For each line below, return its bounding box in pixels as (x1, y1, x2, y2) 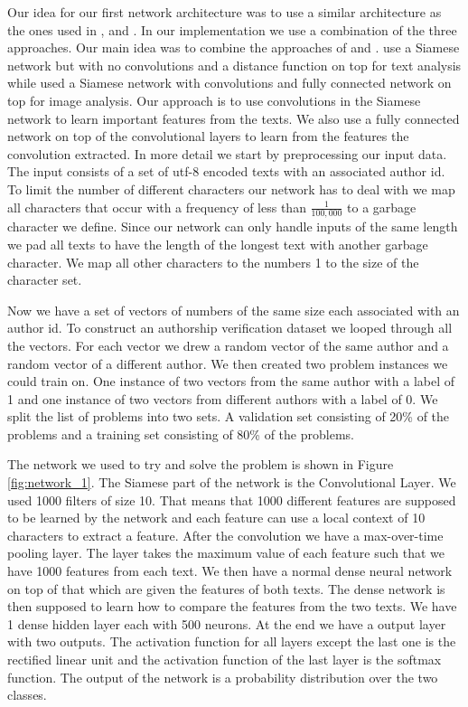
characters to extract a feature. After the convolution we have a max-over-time (7, 525, 444, 544)
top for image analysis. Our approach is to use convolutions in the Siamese (7, 90, 421, 109)
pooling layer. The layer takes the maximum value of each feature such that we (7, 543, 445, 562)
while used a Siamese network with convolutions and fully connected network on (7, 73, 452, 92)
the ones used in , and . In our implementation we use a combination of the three (7, 20, 457, 39)
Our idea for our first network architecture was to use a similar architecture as (7, 3, 442, 21)
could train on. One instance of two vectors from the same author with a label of (7, 372, 455, 391)
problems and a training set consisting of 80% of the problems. (7, 424, 354, 443)
